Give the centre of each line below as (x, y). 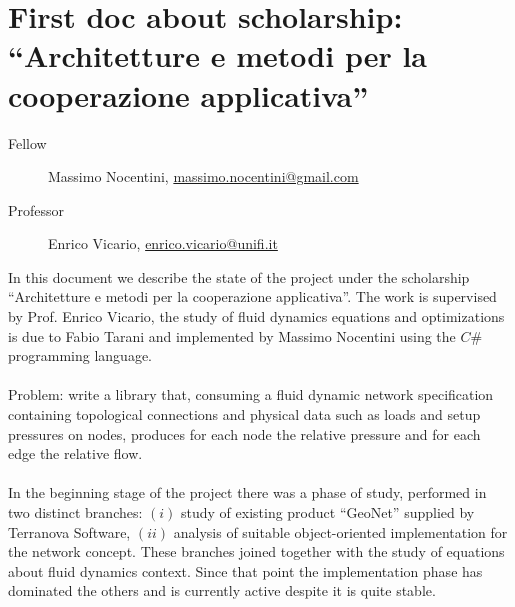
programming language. (80, 355)
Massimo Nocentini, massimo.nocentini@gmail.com (203, 176)
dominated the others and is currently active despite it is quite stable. (222, 590)
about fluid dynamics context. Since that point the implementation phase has (245, 570)
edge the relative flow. (75, 453)
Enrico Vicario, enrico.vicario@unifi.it (163, 243)
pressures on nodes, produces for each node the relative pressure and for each (244, 433)
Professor (36, 209)
